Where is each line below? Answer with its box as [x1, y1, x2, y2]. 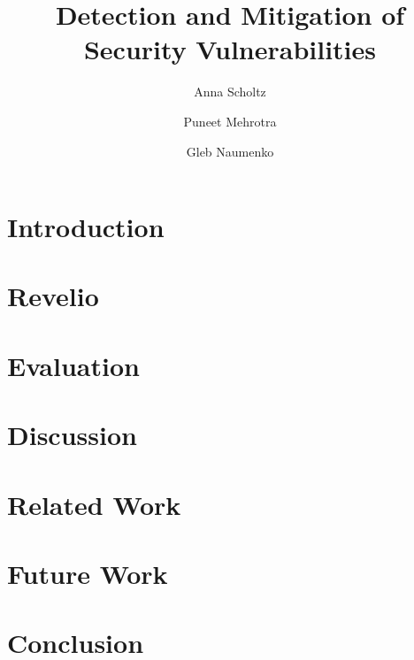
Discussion [7, 417, 137, 453]
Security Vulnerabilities [83, 31, 377, 67]
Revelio [7, 278, 99, 314]
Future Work [7, 555, 168, 591]
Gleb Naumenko [186, 142, 274, 160]
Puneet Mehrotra [183, 111, 277, 130]
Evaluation [7, 347, 140, 383]
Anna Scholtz [194, 82, 266, 101]
